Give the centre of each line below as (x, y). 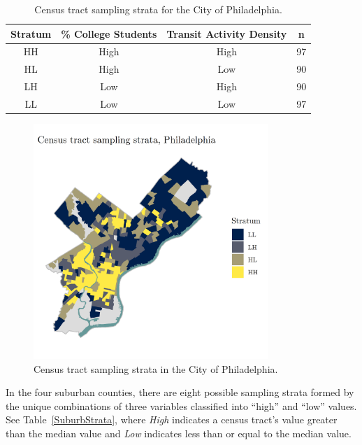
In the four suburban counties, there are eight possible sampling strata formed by (180, 392)
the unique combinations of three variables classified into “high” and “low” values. (181, 405)
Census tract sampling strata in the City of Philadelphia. (156, 368)
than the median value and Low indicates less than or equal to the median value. (179, 433)
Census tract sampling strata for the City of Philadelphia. (158, 9)
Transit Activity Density (227, 33)
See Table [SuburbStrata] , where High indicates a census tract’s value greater (172, 419)
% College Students (109, 33)
